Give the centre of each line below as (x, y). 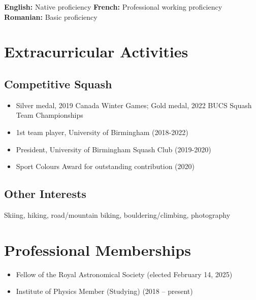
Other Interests (45, 194)
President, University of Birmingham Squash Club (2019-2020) (114, 149)
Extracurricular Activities (96, 52)
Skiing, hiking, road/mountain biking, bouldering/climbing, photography (117, 214)
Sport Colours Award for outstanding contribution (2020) (105, 166)
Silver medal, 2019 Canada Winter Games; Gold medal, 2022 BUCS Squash (134, 105)
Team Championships (50, 115)
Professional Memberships (98, 249)
